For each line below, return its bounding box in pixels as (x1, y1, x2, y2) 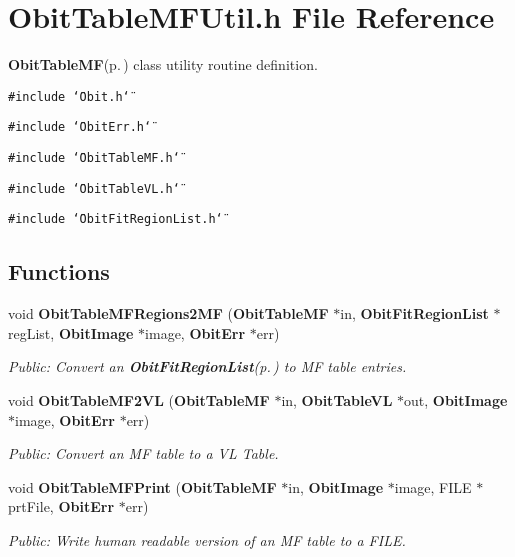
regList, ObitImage (8, 322, 134, 343)
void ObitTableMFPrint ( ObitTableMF (8, 476, 277, 497)
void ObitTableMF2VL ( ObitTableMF (8, 389, 270, 410)
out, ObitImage (404, 389, 508, 410)
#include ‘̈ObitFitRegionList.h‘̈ (8, 212, 223, 227)
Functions (8, 256, 110, 287)
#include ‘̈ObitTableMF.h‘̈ (8, 151, 180, 166)
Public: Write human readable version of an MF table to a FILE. (8, 529, 406, 550)
